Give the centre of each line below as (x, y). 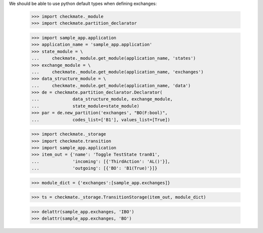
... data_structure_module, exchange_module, (102, 99)
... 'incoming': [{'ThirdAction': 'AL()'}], (101, 161)
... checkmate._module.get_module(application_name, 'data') (111, 86)
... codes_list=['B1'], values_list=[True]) (101, 120)
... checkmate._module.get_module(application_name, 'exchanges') (118, 72)
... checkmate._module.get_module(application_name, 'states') (114, 58)
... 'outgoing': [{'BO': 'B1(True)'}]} (94, 168)
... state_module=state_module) (85, 106)
